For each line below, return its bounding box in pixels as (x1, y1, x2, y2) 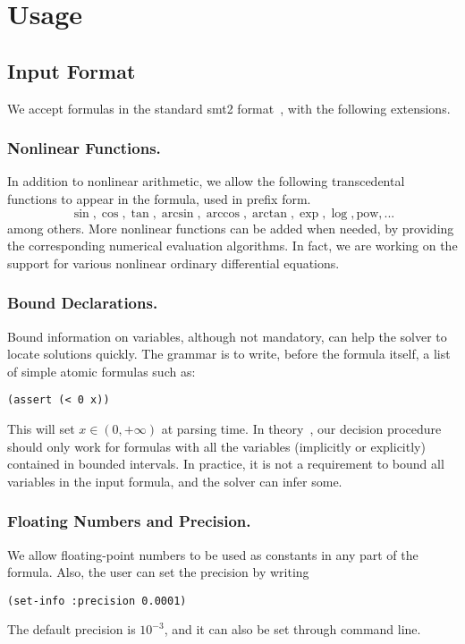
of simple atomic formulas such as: (7, 361, 196, 380)
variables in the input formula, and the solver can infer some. (7, 471, 342, 490)
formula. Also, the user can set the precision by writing (7, 563, 309, 581)
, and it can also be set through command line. (164, 620, 421, 639)
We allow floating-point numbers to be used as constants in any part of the (7, 545, 418, 563)
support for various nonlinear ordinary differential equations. (7, 253, 340, 272)
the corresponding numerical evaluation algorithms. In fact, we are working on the (7, 236, 458, 255)
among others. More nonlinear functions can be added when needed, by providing (7, 218, 454, 237)
